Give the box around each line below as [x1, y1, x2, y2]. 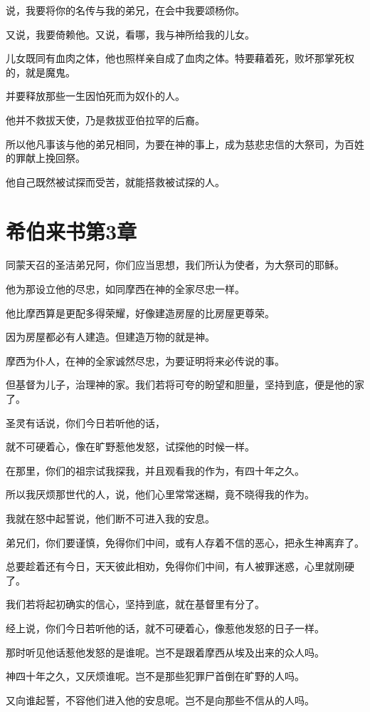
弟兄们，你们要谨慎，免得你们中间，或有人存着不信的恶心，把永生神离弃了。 [6, 535, 364, 550]
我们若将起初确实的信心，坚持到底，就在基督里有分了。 [6, 597, 265, 612]
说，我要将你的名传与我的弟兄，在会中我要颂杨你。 [6, 3, 245, 17]
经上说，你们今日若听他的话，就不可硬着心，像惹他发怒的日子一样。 [6, 620, 324, 635]
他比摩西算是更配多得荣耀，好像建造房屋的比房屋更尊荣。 [6, 305, 275, 320]
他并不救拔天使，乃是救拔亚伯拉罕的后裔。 [6, 112, 205, 127]
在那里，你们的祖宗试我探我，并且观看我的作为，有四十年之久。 [6, 463, 305, 478]
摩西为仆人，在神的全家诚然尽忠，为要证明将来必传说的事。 [6, 353, 285, 368]
